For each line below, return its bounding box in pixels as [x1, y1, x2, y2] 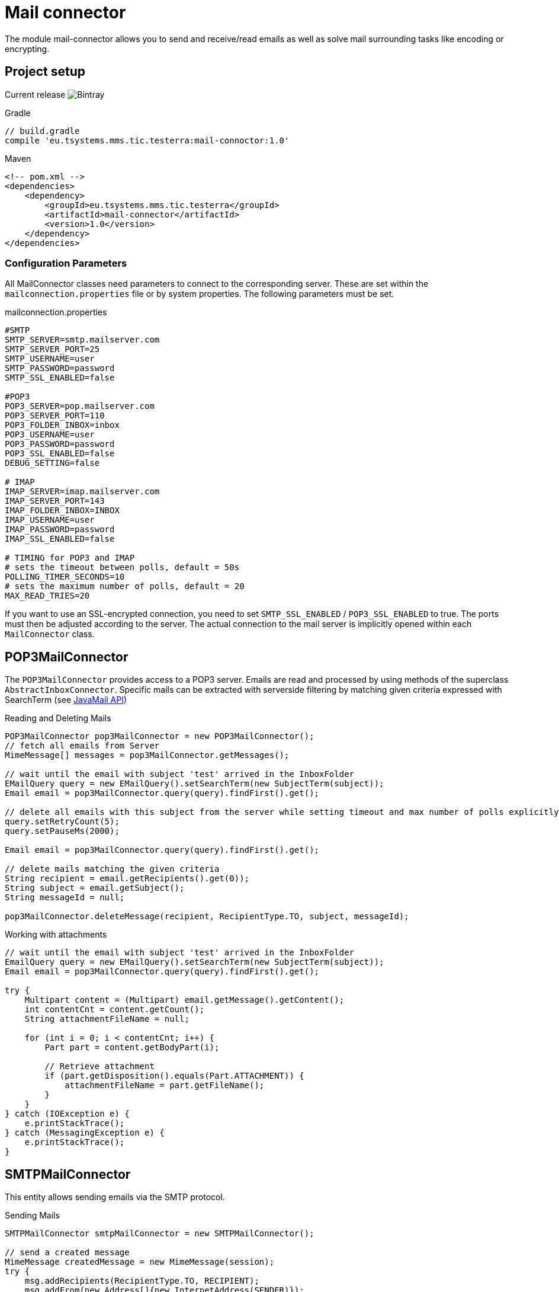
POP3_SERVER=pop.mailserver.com [5, 401, 155, 411]
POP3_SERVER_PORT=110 [5, 411, 105, 421]
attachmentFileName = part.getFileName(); [65, 1080, 265, 1090]
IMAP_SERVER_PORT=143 [5, 496, 105, 506]
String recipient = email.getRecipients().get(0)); [5, 874, 250, 884]
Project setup [5, 64, 86, 79]
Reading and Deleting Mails [5, 713, 111, 724]
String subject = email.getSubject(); [5, 883, 185, 893]
